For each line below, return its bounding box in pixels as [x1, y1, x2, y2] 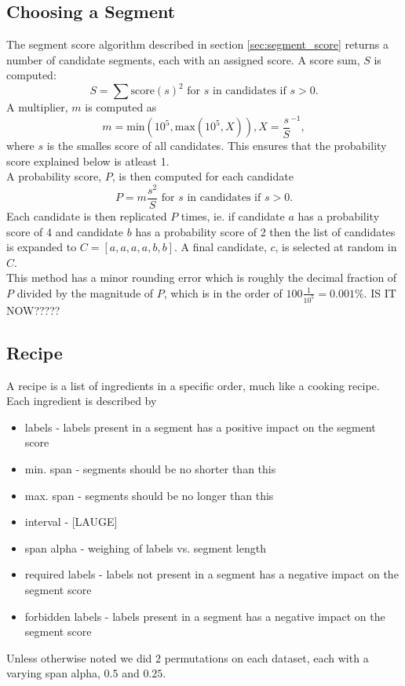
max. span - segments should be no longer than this [24, 487, 274, 503]
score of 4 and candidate [6, 223, 124, 239]
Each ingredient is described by [6, 392, 157, 409]
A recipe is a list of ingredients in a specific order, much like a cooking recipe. [6, 377, 380, 393]
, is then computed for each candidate [111, 168, 294, 184]
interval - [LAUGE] [24, 513, 118, 530]
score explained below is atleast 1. [6, 152, 170, 169]
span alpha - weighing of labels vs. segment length [24, 539, 266, 556]
